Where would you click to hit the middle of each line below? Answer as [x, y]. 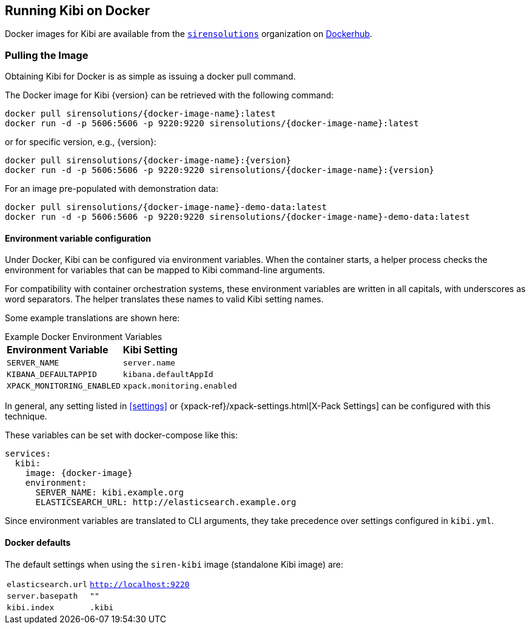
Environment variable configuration [78, 238]
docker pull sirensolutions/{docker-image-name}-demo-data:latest [166, 207]
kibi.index [31, 607]
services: [28, 454]
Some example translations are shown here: [92, 318]
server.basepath [42, 596]
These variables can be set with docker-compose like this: [122, 435]
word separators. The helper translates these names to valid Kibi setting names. [164, 299]
